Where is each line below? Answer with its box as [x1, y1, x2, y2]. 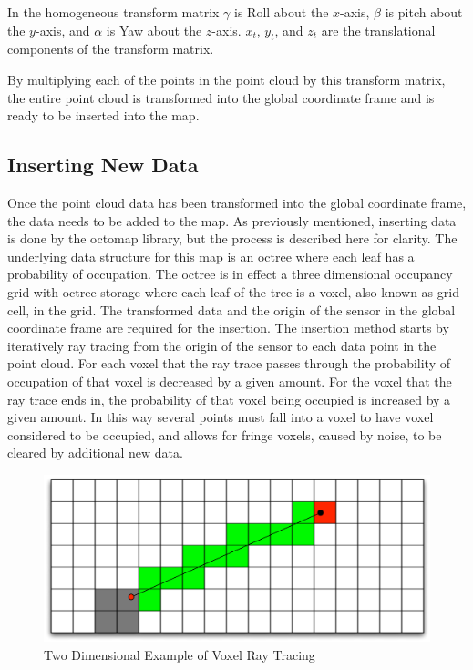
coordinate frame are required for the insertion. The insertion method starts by [7, 318, 449, 337]
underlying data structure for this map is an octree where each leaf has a [7, 246, 415, 265]
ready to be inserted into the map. [7, 106, 200, 125]
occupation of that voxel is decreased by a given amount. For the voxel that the [7, 371, 452, 390]
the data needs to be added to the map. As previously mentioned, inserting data [7, 211, 457, 230]
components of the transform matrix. [7, 39, 214, 58]
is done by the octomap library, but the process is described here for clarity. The [7, 229, 458, 248]
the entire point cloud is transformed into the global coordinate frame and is [7, 88, 435, 107]
